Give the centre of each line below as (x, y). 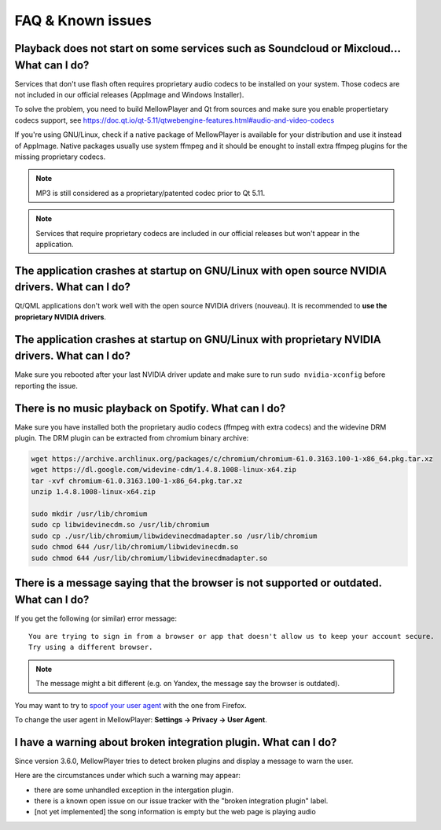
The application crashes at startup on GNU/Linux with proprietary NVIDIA (198, 339)
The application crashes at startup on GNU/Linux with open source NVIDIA (200, 270)
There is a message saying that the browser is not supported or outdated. (198, 583)
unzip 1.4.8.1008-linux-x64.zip (94, 492)
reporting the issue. (46, 385)
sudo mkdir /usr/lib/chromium (89, 514)
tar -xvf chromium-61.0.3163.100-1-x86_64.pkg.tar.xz (137, 481)
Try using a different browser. (91, 647)
